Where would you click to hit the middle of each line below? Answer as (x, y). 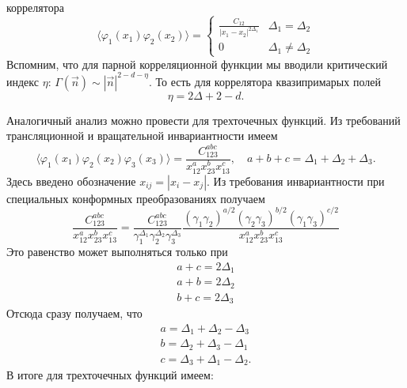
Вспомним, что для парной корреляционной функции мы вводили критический (197, 64)
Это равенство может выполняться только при (117, 252)
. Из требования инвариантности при (296, 181)
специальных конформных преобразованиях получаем (136, 198)
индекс (23, 81)
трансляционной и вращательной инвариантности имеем (142, 136)
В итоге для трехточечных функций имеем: (110, 375)
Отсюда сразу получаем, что (74, 313)
